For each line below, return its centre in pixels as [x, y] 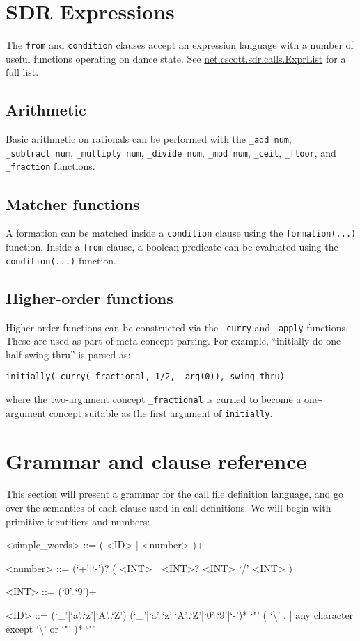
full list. [22, 72]
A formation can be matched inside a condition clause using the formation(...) [181, 233]
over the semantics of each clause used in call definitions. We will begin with [169, 508]
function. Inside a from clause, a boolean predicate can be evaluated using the [172, 246]
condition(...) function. [61, 260]
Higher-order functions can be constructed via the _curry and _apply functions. [177, 327]
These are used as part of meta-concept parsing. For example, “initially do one [173, 341]
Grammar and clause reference [156, 460]
